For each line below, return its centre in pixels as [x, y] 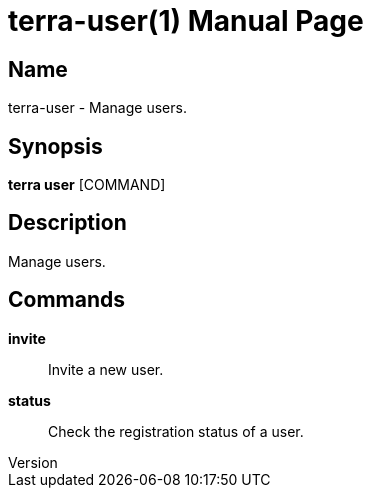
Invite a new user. [106, 369]
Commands [67, 300]
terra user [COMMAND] [87, 185]
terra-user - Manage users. [97, 108]
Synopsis [55, 146]
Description [67, 223]
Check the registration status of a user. [176, 431]
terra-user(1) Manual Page [186, 21]
